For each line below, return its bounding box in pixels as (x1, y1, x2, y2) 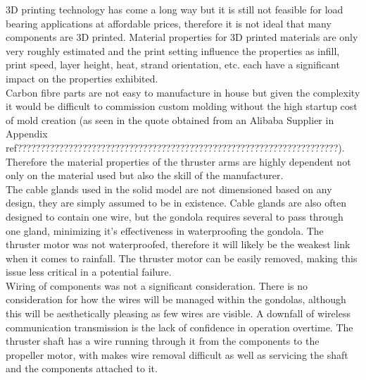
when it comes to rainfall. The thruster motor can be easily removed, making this (6, 250, 358, 265)
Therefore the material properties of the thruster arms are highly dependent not (6, 154, 351, 168)
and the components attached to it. (6, 361, 158, 376)
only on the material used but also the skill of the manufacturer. (6, 168, 284, 183)
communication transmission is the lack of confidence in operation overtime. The (6, 319, 353, 334)
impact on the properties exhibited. (6, 71, 158, 85)
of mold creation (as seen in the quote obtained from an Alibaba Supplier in (6, 112, 334, 127)
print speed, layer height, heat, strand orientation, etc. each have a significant (6, 57, 340, 72)
